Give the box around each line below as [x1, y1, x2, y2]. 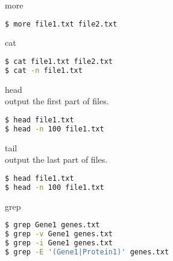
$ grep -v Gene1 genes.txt [5, 230, 113, 239]
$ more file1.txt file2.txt [5, 19, 118, 28]
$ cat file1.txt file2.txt [5, 57, 113, 66]
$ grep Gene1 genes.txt [5, 221, 100, 230]
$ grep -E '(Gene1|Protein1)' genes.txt [5, 247, 169, 256]
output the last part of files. [5, 153, 108, 166]
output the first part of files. [5, 95, 109, 107]
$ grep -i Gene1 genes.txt [5, 239, 113, 248]
